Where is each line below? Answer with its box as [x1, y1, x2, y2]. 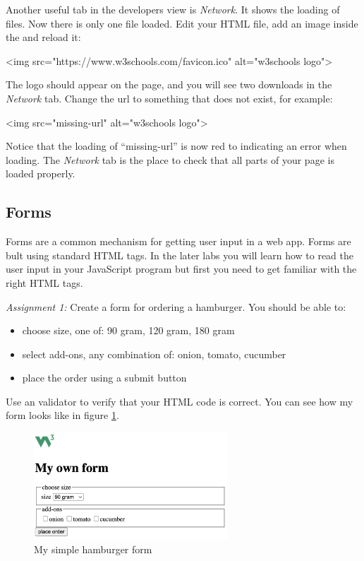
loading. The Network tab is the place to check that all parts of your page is [6, 152, 334, 167]
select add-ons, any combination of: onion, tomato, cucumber [22, 346, 286, 361]
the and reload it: [6, 30, 81, 45]
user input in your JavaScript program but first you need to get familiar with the [6, 261, 357, 276]
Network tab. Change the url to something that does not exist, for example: [6, 90, 333, 105]
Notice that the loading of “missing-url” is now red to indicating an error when [6, 138, 347, 153]
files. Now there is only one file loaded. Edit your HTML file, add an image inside [6, 16, 358, 30]
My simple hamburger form [34, 541, 152, 556]
